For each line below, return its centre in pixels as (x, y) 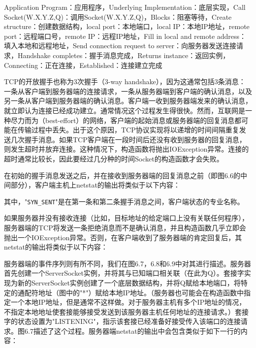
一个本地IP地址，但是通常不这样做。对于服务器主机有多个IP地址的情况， (128, 302)
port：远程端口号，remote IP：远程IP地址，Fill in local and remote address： (125, 36)
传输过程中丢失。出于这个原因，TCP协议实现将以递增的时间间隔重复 (128, 130)
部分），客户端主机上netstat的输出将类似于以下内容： (95, 185)
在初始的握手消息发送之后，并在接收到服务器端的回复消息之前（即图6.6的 (122, 175)
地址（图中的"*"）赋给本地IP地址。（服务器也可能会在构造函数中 (141, 292)
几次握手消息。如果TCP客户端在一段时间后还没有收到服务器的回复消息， (128, 139)
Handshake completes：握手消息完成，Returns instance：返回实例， (124, 55)
